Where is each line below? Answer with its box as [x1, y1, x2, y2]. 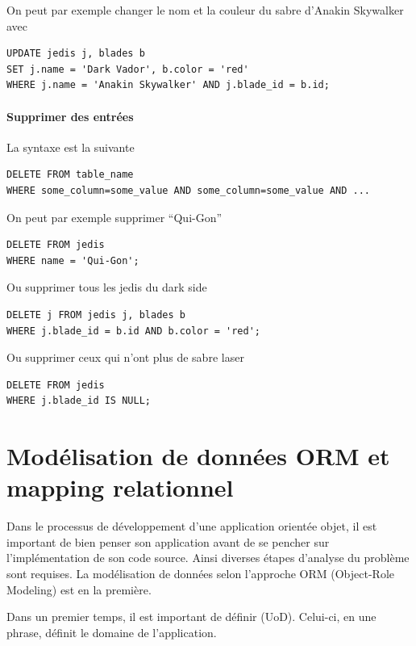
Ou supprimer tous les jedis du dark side [6, 279, 207, 296]
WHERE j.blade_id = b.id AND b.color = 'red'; [6, 325, 260, 337]
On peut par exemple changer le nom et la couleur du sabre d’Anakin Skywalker [6, 2, 404, 18]
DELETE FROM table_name [6, 169, 134, 181]
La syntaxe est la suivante [6, 138, 135, 155]
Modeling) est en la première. [6, 581, 152, 598]
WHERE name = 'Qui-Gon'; [6, 254, 139, 266]
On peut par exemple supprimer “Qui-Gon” [6, 208, 223, 225]
